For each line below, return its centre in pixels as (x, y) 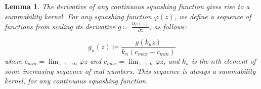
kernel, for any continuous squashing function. (76, 81)
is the (200, 60)
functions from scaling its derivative (60, 26)
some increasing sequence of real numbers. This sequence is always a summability (130, 71)
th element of (235, 60)
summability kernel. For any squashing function (78, 16)
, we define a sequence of (213, 16)
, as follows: (168, 26)
